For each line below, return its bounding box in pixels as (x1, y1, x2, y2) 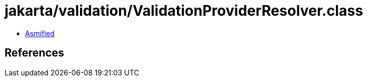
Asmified (25, 29, 55, 38)
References (5, 46, 64, 60)
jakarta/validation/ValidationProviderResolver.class (5, 2, 363, 19)
